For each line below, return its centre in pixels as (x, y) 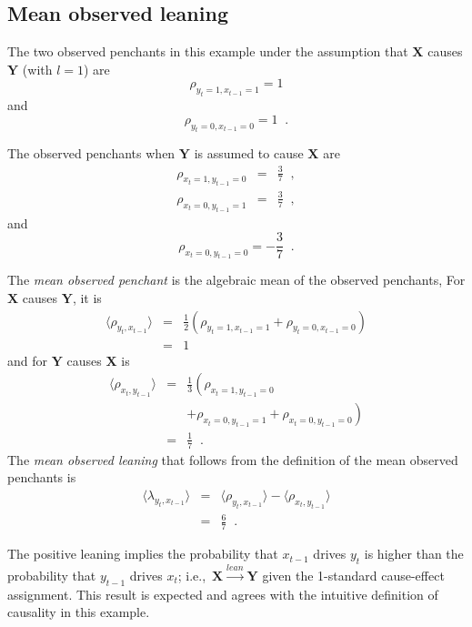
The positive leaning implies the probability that (143, 554)
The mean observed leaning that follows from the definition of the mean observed (233, 459)
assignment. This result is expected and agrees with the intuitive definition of (223, 594)
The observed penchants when (91, 153)
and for (28, 360)
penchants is (42, 477)
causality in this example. (79, 612)
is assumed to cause (249, 153)
